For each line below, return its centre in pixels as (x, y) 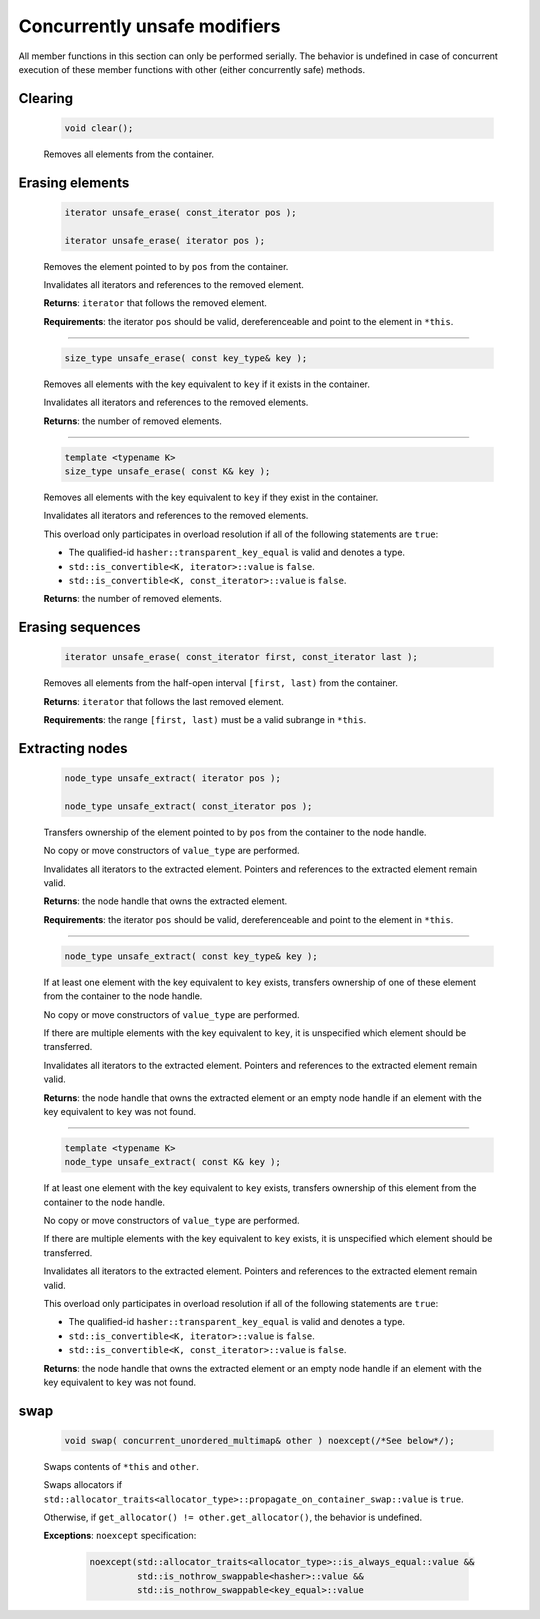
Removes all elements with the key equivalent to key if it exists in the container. (206, 384)
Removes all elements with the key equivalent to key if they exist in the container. (211, 497)
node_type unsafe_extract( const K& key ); (173, 1162)
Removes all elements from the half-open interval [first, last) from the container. (221, 683)
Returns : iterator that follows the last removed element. (164, 701)
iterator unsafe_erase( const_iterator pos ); (180, 212)
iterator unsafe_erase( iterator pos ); (164, 240)
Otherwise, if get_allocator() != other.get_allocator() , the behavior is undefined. (233, 1517)
